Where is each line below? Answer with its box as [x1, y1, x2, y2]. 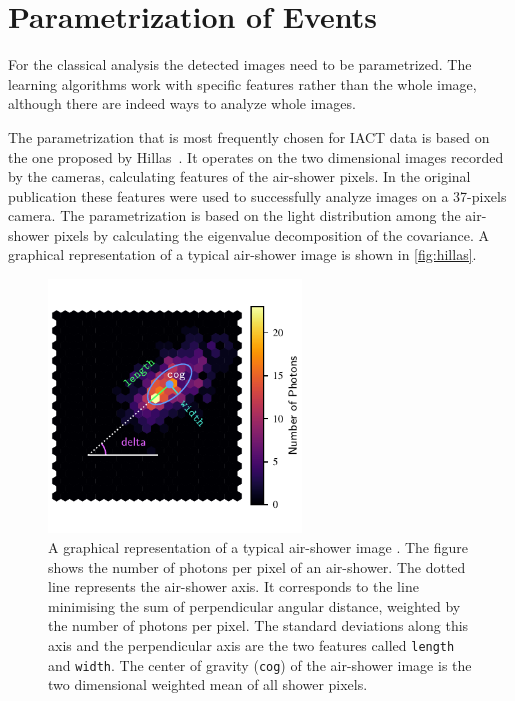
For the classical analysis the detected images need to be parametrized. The [8, 54, 472, 75]
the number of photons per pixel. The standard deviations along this [48, 615, 469, 636]
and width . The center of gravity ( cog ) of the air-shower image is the [48, 654, 472, 675]
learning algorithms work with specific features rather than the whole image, [8, 73, 477, 94]
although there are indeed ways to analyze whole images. [8, 93, 356, 114]
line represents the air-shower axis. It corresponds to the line [48, 576, 419, 597]
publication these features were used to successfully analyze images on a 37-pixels [8, 185, 507, 206]
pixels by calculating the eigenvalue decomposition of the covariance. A [53, 224, 489, 245]
